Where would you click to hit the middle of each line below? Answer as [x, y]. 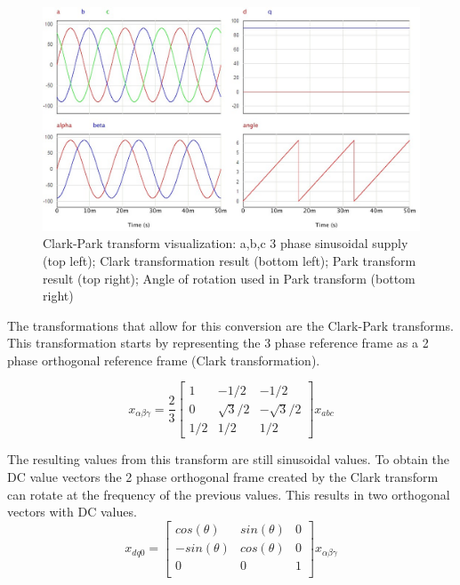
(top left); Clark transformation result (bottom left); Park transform [230, 260]
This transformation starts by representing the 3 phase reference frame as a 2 [218, 343]
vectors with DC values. [72, 512]
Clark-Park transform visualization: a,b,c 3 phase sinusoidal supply [226, 243]
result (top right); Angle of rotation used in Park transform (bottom [229, 278]
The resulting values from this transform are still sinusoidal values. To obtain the [229, 459]
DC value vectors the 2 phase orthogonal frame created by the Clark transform [223, 476]
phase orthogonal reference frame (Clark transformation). [164, 360]
